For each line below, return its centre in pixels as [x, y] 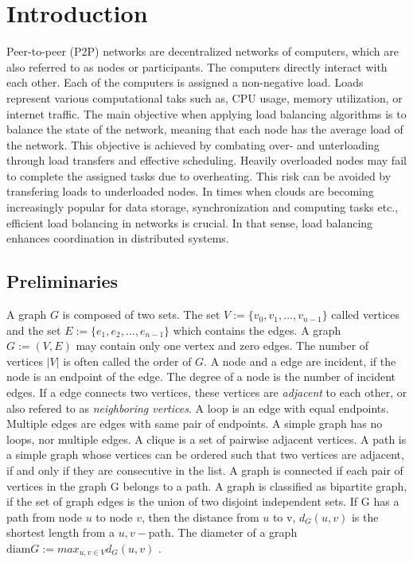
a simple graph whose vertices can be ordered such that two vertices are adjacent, [205, 454]
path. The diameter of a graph [223, 532]
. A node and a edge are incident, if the [300, 361]
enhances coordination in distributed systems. [118, 238]
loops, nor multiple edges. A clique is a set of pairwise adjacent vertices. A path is [206, 439]
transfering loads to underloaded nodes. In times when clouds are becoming [190, 191]
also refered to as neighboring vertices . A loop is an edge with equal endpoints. [198, 408]
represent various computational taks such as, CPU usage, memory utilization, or [205, 97]
